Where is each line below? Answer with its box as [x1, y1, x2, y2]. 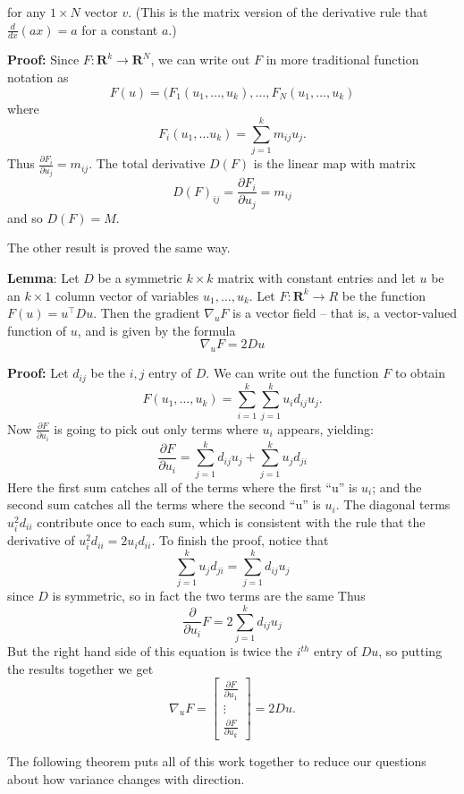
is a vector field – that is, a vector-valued [232, 303, 458, 322]
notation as [7, 68, 69, 87]
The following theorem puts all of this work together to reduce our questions [7, 751, 426, 770]
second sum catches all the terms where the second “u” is [7, 495, 321, 514]
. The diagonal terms [335, 495, 451, 514]
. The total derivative [89, 154, 206, 173]
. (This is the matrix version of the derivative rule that [128, 3, 428, 21]
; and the [372, 477, 422, 496]
